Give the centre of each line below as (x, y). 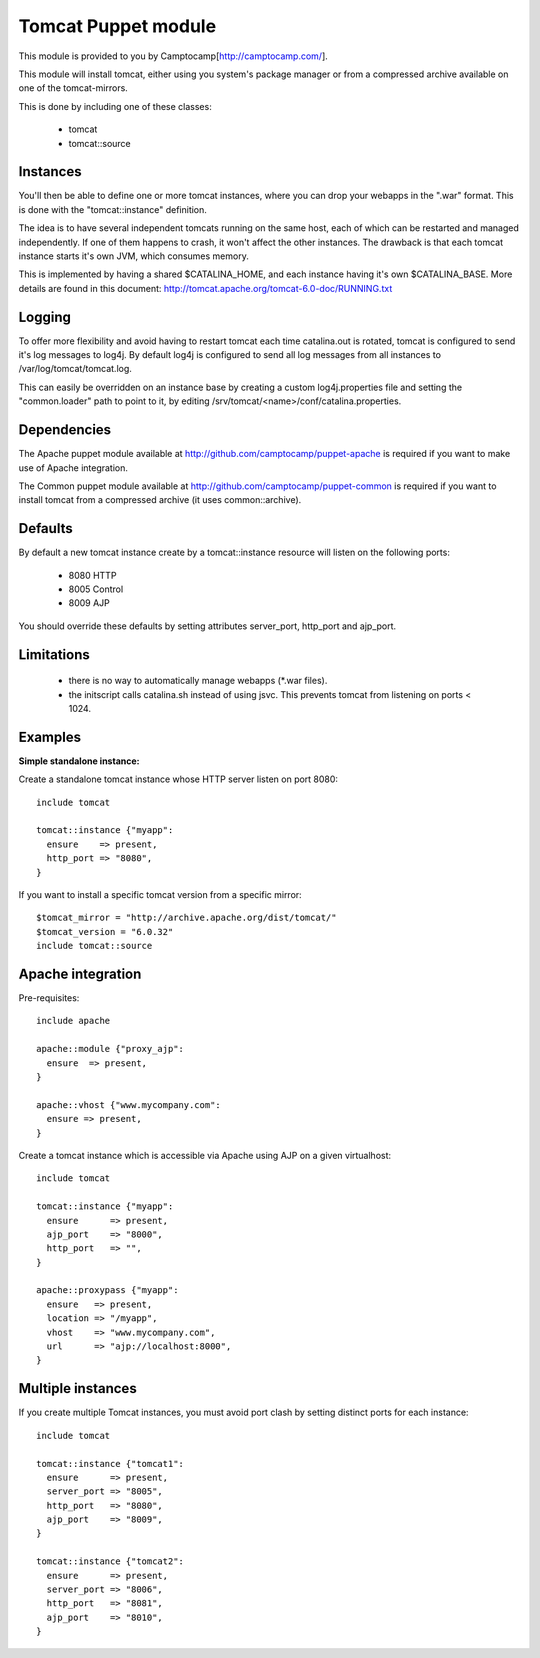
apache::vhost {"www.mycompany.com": (129, 1104)
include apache (73, 1021)
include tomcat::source (94, 946)
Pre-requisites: (49, 998)
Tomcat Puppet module (117, 26)
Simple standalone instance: (79, 761)
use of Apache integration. (73, 467)
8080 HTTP (92, 575)
